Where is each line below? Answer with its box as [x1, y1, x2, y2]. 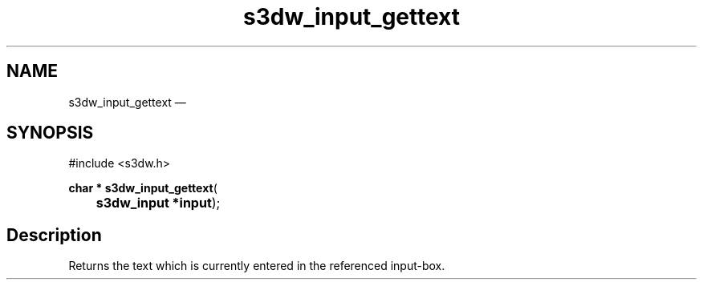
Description [6, 224, 102, 245]
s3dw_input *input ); [95, 195, 221, 211]
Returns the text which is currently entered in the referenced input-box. [68, 259, 445, 273]
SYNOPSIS [6, 123, 94, 143]
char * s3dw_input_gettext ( [68, 181, 217, 195]
